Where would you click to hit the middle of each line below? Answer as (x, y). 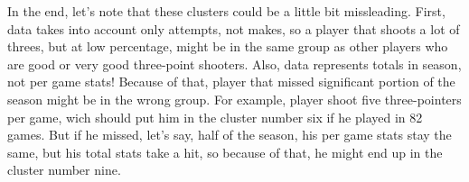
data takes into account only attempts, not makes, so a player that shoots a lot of (234, 28)
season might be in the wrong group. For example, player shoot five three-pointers (234, 99)
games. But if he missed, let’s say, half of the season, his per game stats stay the (230, 135)
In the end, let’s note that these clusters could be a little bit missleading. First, (226, 11)
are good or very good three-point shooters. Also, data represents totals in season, (234, 64)
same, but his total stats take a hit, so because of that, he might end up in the (225, 152)
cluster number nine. (64, 170)
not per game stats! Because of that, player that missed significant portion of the (231, 82)
